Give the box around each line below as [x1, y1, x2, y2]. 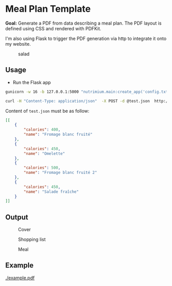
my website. [5, 40, 31, 47]
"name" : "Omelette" [24, 151, 66, 156]
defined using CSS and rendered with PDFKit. [5, 25, 101, 31]
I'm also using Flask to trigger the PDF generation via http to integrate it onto [5, 35, 167, 42]
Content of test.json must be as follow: [5, 108, 90, 114]
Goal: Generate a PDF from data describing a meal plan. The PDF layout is [5, 20, 162, 26]
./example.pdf [5, 275, 35, 281]
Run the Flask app [12, 79, 51, 85]
